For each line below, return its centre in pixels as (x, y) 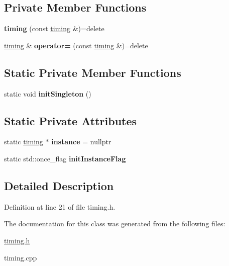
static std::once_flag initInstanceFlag (65, 158)
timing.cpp (21, 257)
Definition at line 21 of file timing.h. (60, 206)
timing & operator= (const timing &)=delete (76, 45)
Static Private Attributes (71, 120)
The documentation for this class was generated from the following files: (115, 224)
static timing (24, 142)
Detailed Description (59, 185)
